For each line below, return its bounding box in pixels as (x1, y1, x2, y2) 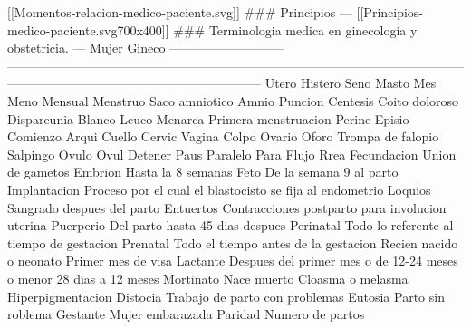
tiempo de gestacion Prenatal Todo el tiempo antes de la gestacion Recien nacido (7, 233, 458, 252)
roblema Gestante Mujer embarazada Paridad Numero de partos (7, 305, 365, 324)
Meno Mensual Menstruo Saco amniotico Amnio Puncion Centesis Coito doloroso (7, 91, 459, 110)
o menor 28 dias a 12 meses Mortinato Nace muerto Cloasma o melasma (7, 268, 409, 287)
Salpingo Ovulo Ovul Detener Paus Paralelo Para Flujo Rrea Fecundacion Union (7, 144, 457, 163)
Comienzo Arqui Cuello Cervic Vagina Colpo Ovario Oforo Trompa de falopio (7, 127, 439, 146)
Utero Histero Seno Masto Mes (264, 73, 437, 92)
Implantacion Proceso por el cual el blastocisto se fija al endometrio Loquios (7, 179, 431, 198)
